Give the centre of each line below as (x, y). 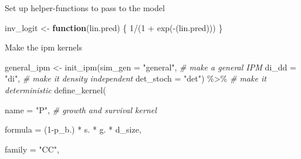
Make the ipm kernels (43, 47)
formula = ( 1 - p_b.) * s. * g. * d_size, (73, 129)
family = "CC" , (32, 149)
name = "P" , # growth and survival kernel (81, 109)
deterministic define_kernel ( (55, 89)
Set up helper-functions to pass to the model (85, 8)
